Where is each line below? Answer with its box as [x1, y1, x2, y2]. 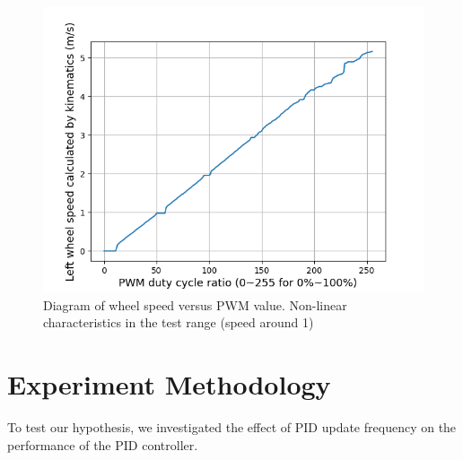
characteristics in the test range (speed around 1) [43, 313, 314, 332]
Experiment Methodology [7, 365, 331, 402]
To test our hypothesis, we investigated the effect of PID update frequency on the [7, 417, 457, 436]
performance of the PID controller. [7, 435, 198, 454]
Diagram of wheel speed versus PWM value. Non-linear [43, 295, 347, 314]
